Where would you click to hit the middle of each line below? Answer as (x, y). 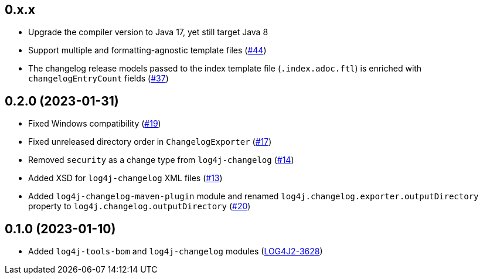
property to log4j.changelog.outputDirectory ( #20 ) (140, 206)
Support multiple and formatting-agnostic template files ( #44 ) (147, 50)
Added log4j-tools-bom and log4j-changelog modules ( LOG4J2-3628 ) (176, 251)
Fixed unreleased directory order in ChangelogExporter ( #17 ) (150, 142)
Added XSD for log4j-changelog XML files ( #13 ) (125, 178)
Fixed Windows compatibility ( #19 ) (95, 124)
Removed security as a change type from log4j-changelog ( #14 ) (161, 160)
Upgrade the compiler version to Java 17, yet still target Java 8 (148, 32)
